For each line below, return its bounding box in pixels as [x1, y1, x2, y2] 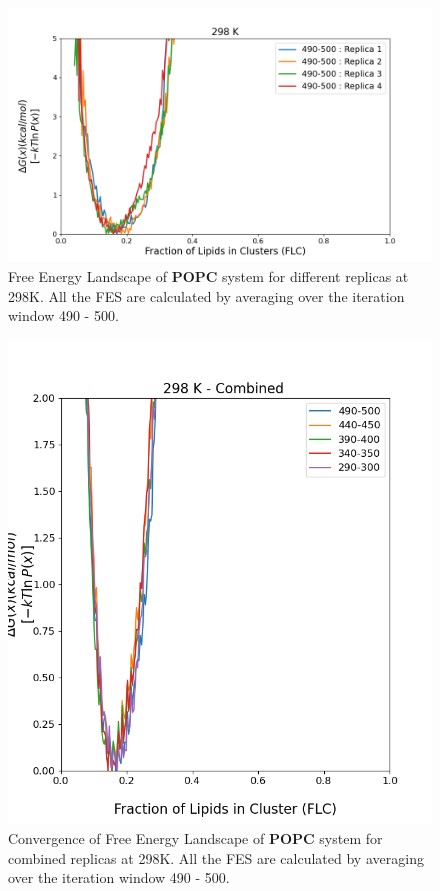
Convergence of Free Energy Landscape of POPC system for [8, 827, 383, 848]
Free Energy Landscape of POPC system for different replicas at [8, 265, 409, 286]
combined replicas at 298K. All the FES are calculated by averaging [8, 847, 424, 868]
